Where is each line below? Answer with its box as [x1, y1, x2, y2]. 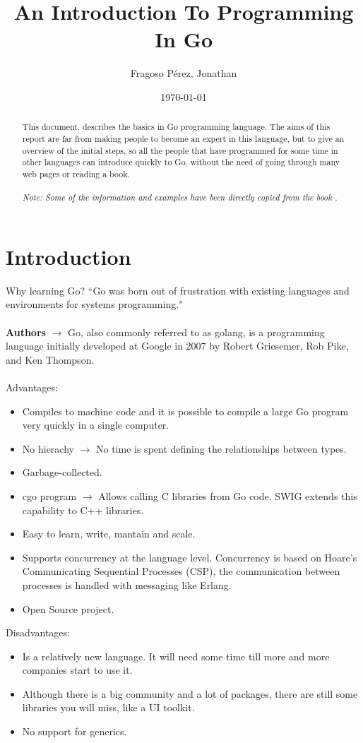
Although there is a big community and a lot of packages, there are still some [22, 686, 358, 701]
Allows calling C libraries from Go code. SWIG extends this [98, 488, 357, 503]
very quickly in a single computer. [22, 417, 169, 432]
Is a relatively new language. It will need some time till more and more [22, 648, 330, 663]
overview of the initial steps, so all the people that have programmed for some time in [22, 144, 338, 156]
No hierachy [22, 441, 74, 456]
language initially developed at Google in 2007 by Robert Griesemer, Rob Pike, [6, 338, 349, 353]
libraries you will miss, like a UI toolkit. [22, 700, 195, 715]
